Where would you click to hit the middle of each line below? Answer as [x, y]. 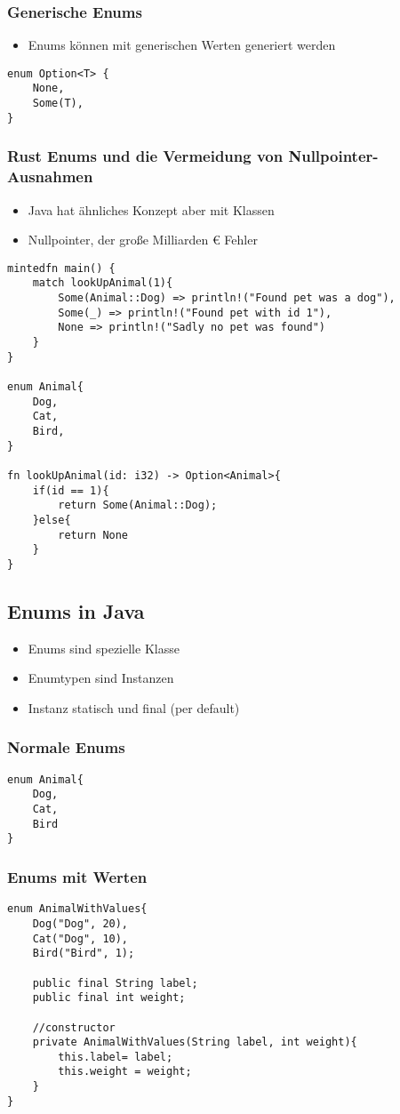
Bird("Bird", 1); [84, 954]
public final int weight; [109, 998]
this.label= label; [116, 1057]
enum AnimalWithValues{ [77, 909]
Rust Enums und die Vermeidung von [145, 156]
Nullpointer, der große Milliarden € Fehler [143, 240]
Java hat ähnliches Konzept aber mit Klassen [151, 209]
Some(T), [58, 104]
